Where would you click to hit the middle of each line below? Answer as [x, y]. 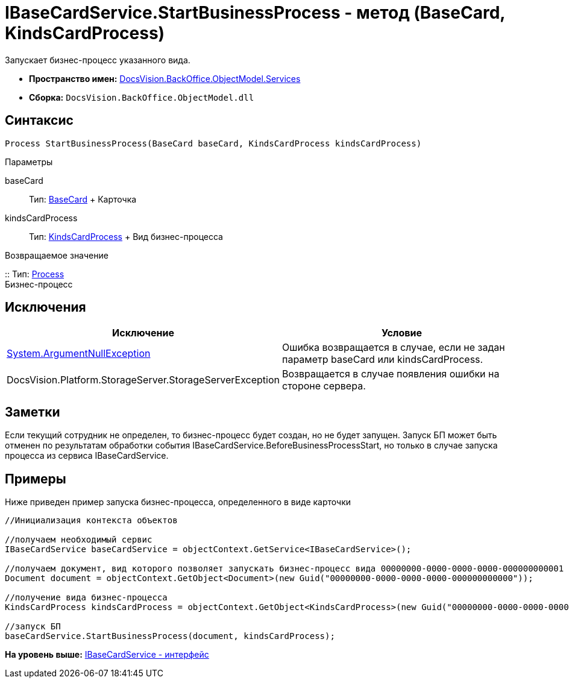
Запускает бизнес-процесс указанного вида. [98, 60]
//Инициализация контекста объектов [91, 521]
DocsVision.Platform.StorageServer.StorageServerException [143, 380]
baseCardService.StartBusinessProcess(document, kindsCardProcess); [170, 636]
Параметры [29, 162]
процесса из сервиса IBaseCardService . [87, 456]
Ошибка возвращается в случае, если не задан [394, 348]
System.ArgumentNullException [79, 354]
